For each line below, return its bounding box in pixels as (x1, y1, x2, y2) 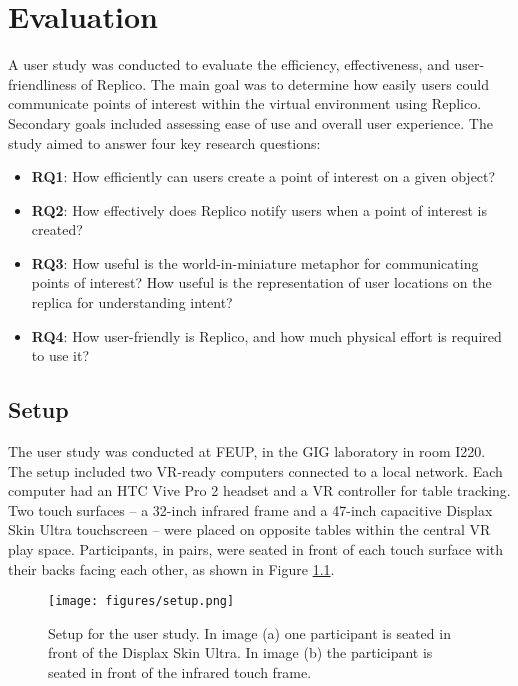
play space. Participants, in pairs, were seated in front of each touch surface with (8, 539, 504, 560)
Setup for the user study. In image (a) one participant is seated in (48, 622, 451, 643)
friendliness (8, 73, 77, 94)
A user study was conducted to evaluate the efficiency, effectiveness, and (8, 54, 450, 75)
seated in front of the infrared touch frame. (48, 662, 312, 683)
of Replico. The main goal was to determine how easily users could (80, 73, 490, 94)
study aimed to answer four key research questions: (8, 132, 321, 153)
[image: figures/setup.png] (48, 594, 235, 609)
